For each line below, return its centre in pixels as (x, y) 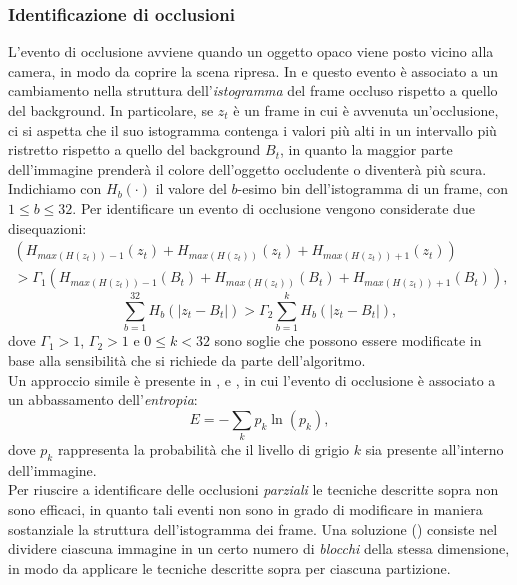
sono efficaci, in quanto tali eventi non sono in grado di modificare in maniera (245, 509)
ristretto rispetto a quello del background (134, 149)
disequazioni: (47, 227)
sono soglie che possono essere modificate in (348, 340)
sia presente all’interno (434, 449)
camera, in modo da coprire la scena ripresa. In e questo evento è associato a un (253, 70)
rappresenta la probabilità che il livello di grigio (203, 449)
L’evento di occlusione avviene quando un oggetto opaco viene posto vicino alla (251, 51)
